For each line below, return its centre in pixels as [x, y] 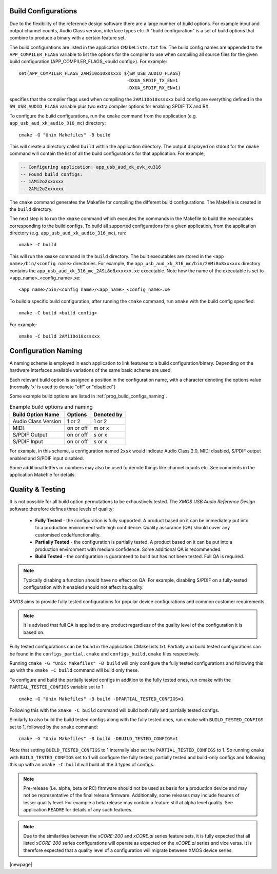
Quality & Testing [38, 490]
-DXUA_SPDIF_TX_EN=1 [152, 81]
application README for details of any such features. [78, 810]
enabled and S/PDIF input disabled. [47, 458]
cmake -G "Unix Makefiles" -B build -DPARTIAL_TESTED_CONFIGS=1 [101, 699]
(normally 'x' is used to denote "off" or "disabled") [63, 387]
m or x [101, 428]
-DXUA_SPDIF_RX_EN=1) [154, 88]
